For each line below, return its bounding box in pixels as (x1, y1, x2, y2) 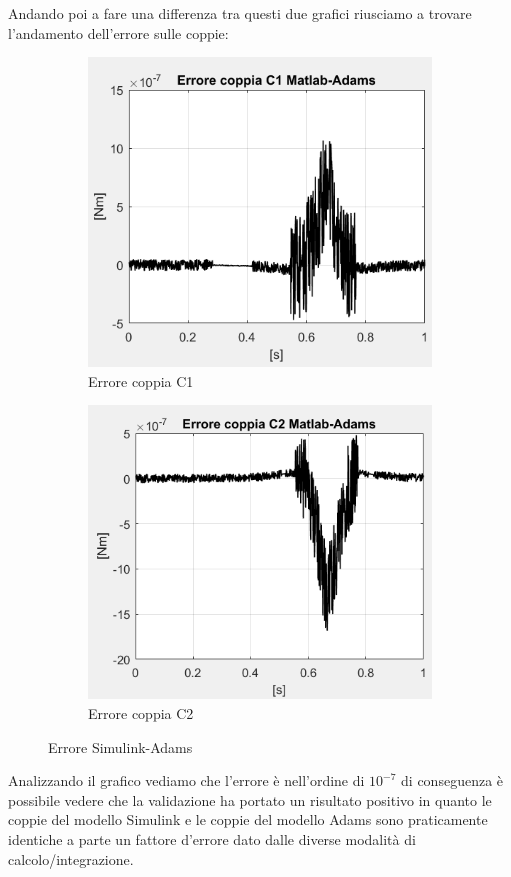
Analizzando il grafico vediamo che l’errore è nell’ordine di (8, 770, 365, 791)
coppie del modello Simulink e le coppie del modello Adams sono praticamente (8, 809, 488, 830)
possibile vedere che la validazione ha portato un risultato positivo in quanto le (8, 789, 492, 810)
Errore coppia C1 (88, 370, 194, 391)
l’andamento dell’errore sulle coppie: (8, 22, 229, 43)
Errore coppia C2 (88, 703, 194, 724)
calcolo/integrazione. (8, 848, 134, 869)
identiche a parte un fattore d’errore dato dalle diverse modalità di (8, 829, 416, 850)
